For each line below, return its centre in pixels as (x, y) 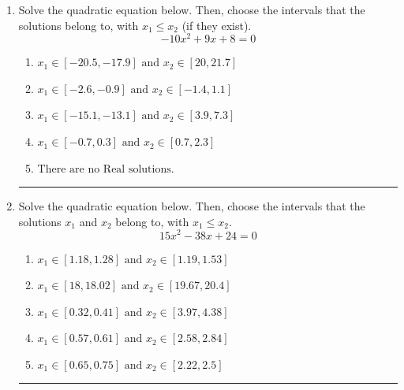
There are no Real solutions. (106, 169)
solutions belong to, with (79, 25)
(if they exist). (217, 25)
